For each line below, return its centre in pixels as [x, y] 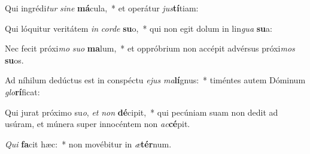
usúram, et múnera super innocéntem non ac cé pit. [98, 124]
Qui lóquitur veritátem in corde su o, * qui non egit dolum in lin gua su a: [139, 28]
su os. [14, 60]
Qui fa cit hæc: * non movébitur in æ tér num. [88, 144]
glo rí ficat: [22, 91]
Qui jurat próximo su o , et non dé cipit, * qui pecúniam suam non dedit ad [142, 112]
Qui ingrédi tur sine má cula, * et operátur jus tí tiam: [102, 8]
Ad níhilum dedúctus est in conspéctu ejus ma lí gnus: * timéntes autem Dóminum [155, 80]
